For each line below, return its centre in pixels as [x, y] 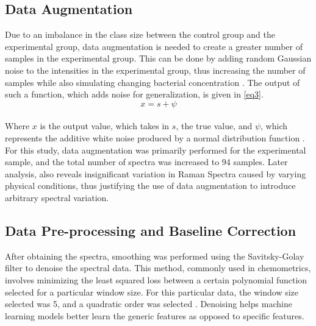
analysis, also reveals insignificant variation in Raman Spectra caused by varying [156, 173]
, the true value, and [214, 126]
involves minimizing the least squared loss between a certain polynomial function [156, 279]
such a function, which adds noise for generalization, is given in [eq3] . [134, 94]
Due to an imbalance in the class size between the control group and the [140, 34]
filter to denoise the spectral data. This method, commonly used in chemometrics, [158, 268]
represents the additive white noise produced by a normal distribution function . [155, 137]
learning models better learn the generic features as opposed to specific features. [155, 315]
